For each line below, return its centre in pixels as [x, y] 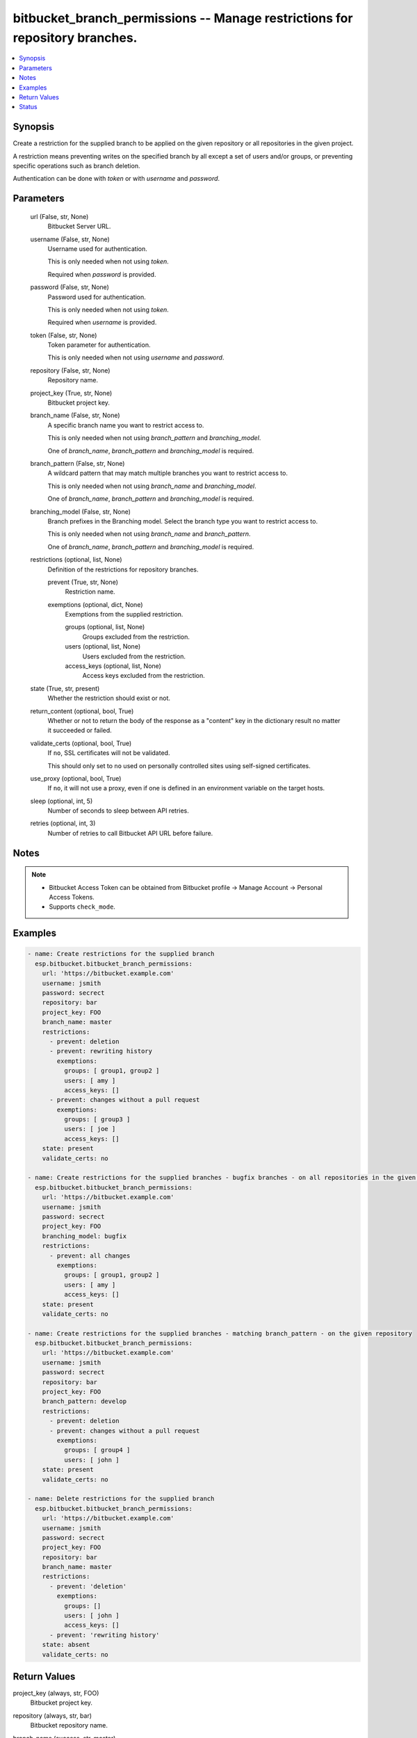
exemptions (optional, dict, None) [95, 604]
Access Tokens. [72, 898]
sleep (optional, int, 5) [62, 801]
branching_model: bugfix [84, 1236]
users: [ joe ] [90, 1129]
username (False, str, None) [70, 239]
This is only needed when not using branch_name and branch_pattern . [149, 534]
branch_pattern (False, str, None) [77, 463]
